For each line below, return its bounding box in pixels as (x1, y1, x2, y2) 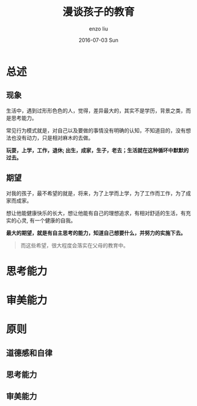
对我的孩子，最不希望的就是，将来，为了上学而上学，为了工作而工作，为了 (6, 189, 186, 197)
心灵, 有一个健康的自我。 (16, 217, 76, 224)
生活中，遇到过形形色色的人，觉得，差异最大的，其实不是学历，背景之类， (6, 107, 186, 114)
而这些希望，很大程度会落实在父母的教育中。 (20, 241, 129, 249)
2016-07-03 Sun (78, 36, 119, 43)
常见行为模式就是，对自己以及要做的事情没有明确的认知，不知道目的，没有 (6, 127, 186, 134)
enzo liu (89, 25, 108, 32)
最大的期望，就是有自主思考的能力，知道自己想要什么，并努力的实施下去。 (6, 229, 186, 236)
